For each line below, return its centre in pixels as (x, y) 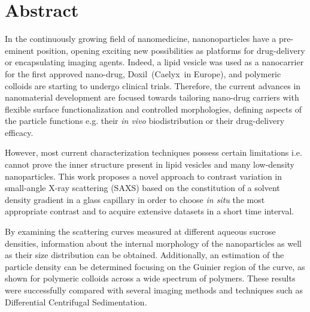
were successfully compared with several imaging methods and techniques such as (154, 290)
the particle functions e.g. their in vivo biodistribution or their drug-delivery (145, 121)
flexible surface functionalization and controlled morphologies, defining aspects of (153, 109)
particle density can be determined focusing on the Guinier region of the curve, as (155, 266)
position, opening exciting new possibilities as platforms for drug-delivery (171, 50)
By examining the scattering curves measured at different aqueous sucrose (140, 231)
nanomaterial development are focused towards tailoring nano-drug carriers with (152, 97)
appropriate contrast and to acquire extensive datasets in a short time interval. (150, 211)
